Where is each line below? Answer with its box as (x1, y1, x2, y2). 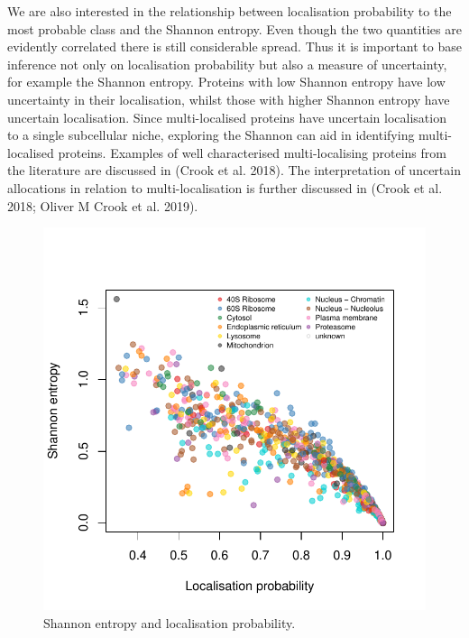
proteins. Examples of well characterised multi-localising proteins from (58, 143, 446, 162)
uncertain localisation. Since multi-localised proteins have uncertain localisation (7, 107, 446, 126)
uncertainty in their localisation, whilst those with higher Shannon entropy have (7, 89, 450, 108)
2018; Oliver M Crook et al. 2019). (7, 196, 198, 215)
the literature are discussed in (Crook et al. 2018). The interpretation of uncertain (7, 161, 461, 180)
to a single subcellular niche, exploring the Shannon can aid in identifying (7, 125, 415, 144)
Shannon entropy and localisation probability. (43, 613, 296, 632)
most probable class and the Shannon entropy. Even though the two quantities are (7, 19, 462, 38)
